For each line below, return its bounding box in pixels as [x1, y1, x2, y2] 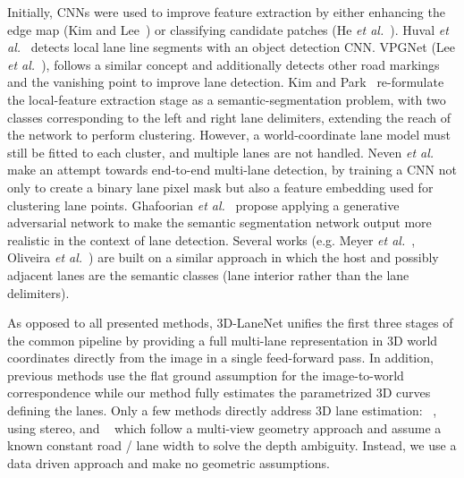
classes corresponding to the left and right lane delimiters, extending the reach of [7, 107, 451, 126]
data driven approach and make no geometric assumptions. [7, 453, 330, 472]
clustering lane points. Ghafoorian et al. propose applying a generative [7, 195, 400, 214]
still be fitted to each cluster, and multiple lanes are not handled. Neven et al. [7, 142, 434, 161]
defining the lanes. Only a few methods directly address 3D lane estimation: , [7, 401, 437, 420]
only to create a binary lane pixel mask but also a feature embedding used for [7, 177, 434, 196]
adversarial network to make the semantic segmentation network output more [7, 213, 432, 232]
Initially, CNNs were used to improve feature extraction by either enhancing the [7, 3, 445, 21]
